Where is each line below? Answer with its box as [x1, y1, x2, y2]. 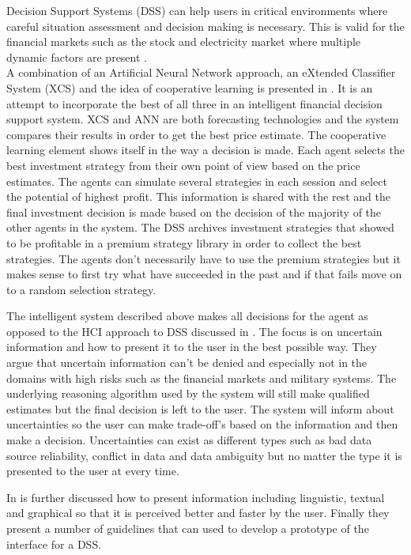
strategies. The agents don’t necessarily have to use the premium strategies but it [6, 250, 401, 266]
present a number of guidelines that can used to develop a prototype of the [6, 520, 369, 536]
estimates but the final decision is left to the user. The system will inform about [6, 400, 394, 417]
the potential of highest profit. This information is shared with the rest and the [6, 188, 390, 205]
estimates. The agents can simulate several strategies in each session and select [6, 172, 387, 189]
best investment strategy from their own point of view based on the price [6, 157, 360, 173]
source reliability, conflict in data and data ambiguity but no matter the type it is [6, 447, 402, 463]
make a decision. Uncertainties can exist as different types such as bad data [6, 432, 372, 448]
